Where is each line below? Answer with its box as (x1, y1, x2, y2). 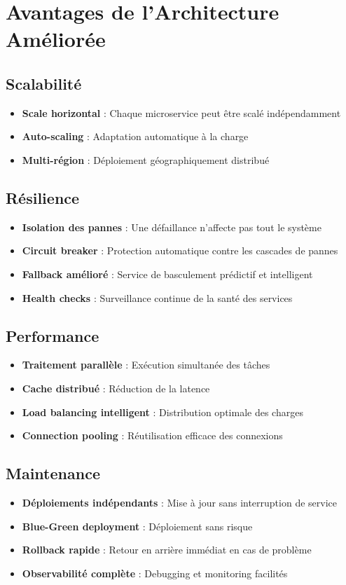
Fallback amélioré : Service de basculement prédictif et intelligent (22, 266, 313, 281)
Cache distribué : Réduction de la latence (22, 380, 210, 395)
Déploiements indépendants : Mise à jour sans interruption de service (22, 495, 338, 509)
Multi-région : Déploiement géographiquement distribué (22, 152, 270, 167)
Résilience (6, 186, 80, 208)
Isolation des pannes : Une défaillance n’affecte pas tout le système (22, 219, 321, 234)
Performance (6, 324, 99, 346)
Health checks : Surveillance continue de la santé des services (22, 290, 293, 305)
